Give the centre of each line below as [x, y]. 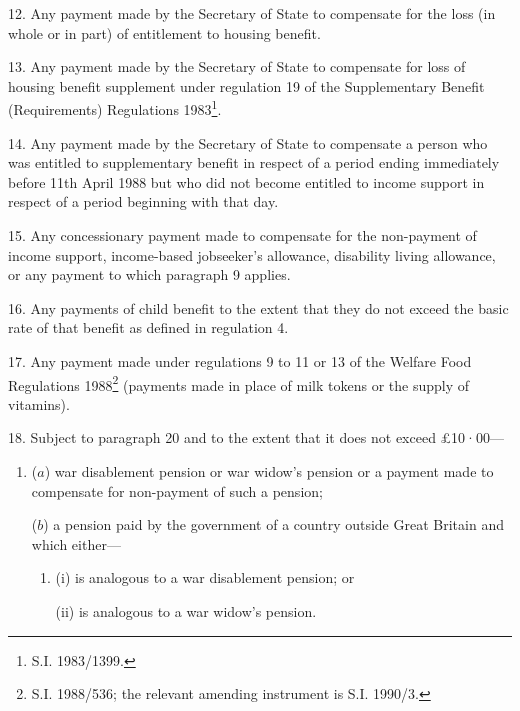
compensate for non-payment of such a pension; [177, 490]
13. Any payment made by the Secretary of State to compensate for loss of [237, 66]
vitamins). [39, 403]
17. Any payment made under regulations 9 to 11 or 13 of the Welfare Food [240, 360]
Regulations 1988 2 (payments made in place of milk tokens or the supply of [238, 383]
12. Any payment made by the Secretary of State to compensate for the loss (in [252, 13]
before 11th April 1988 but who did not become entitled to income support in [246, 181]
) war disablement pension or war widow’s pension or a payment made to [269, 471]
